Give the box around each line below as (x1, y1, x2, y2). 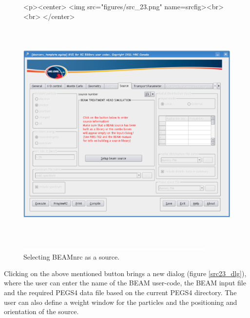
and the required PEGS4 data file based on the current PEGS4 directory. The (4, 287, 237, 298)
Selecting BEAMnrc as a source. (23, 252, 119, 262)
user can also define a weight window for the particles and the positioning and (4, 297, 237, 307)
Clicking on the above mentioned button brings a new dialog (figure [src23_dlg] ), (4, 268, 247, 278)
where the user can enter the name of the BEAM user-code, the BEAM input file (4, 278, 246, 288)
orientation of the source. (4, 306, 79, 317)
